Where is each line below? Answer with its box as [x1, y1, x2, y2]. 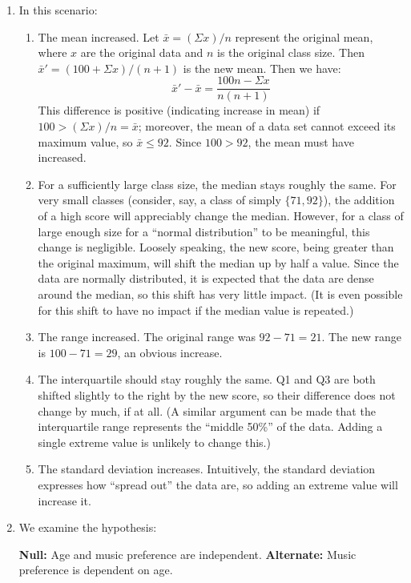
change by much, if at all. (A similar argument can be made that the [38, 402, 376, 419]
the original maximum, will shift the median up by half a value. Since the [38, 254, 399, 271]
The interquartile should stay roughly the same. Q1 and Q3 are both [38, 371, 376, 388]
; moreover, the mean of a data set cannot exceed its [138, 118, 396, 135]
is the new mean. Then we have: [183, 59, 341, 76]
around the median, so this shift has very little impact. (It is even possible [38, 285, 403, 302]
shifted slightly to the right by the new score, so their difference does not [38, 386, 396, 403]
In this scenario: [18, 2, 98, 18]
